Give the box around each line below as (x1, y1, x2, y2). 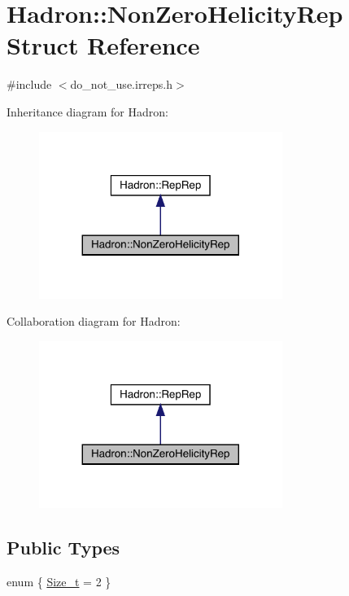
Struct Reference (7, 28, 200, 62)
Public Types (7, 535, 120, 560)
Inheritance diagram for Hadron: (7, 103, 168, 120)
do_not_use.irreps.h (70, 76, 173, 93)
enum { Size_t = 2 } (7, 573, 111, 590)
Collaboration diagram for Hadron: (7, 313, 181, 330)
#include (7, 76, 52, 93)
